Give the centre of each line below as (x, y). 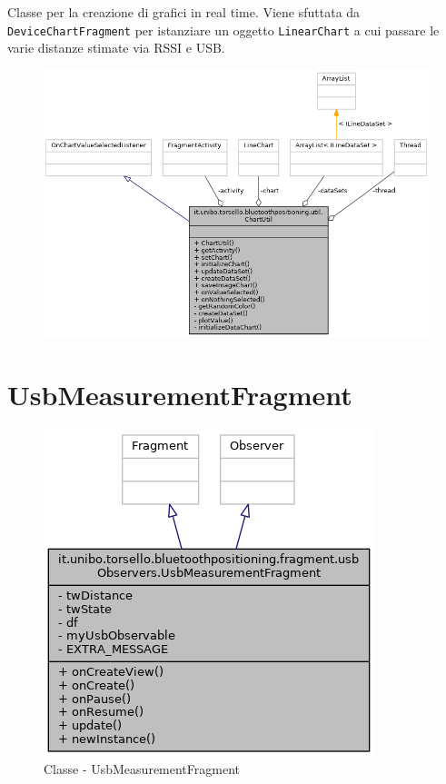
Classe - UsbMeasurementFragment (142, 769)
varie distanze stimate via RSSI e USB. (116, 48)
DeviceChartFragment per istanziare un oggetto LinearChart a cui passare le (223, 30)
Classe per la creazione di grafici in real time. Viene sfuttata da (184, 12)
